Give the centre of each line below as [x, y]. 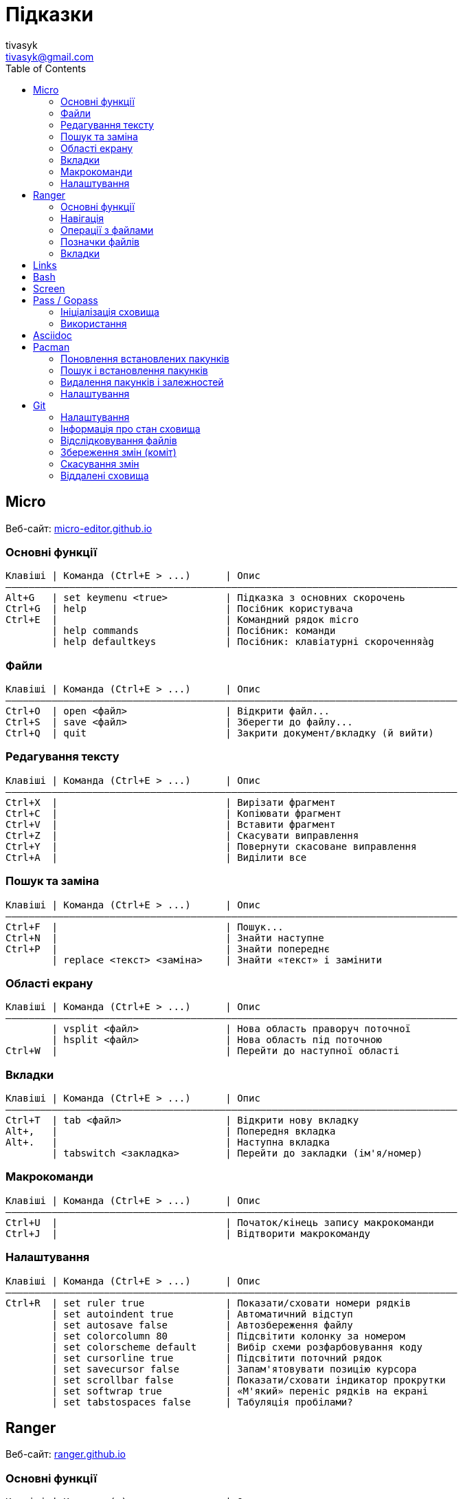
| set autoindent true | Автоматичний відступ [202, 1314]
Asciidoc [53, 335]
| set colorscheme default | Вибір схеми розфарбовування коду [237, 1347]
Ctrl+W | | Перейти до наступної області [203, 1051]
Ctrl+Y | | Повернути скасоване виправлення [211, 846]
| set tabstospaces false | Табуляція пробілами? [202, 1402]
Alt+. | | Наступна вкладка [168, 1142]
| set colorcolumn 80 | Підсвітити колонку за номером [228, 1336]
